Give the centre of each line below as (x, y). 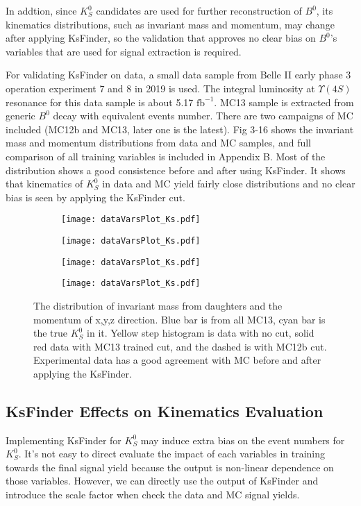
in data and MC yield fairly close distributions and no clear (229, 184)
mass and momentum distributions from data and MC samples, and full (159, 143)
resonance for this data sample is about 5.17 (100, 102)
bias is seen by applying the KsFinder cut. (95, 197)
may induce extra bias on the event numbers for (243, 440)
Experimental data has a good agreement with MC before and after (177, 360)
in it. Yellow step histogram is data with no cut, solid (201, 333)
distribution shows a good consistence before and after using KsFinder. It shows (176, 170)
